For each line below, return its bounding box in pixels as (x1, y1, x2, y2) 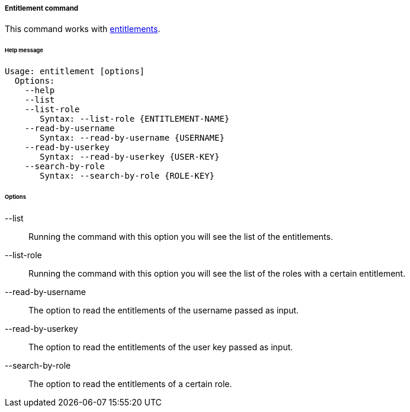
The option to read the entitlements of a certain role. (28, 378, 232, 389)
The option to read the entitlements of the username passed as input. (28, 305, 299, 315)
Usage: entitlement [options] (5, 66, 145, 77)
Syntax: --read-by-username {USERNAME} (40, 133, 225, 143)
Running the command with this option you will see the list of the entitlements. (28, 231, 333, 242)
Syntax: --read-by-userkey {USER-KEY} (40, 152, 220, 162)
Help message (5, 47, 43, 54)
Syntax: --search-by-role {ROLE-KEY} (40, 171, 215, 181)
